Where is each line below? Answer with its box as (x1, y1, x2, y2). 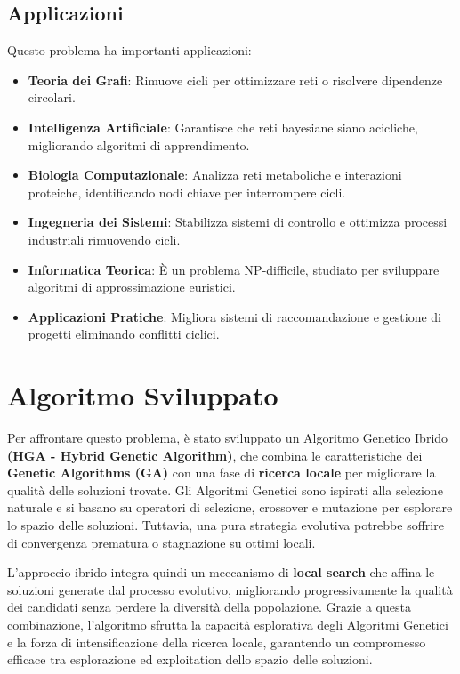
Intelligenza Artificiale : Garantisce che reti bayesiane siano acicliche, (28, 117, 418, 136)
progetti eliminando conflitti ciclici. (28, 325, 220, 343)
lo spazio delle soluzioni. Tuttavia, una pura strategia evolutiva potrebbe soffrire (7, 516, 444, 534)
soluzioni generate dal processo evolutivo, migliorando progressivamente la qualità (7, 580, 453, 598)
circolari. (28, 88, 76, 107)
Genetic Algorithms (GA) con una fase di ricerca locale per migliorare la (7, 463, 436, 482)
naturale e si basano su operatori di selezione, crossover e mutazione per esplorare (7, 498, 453, 517)
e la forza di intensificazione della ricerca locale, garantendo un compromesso (7, 632, 426, 651)
